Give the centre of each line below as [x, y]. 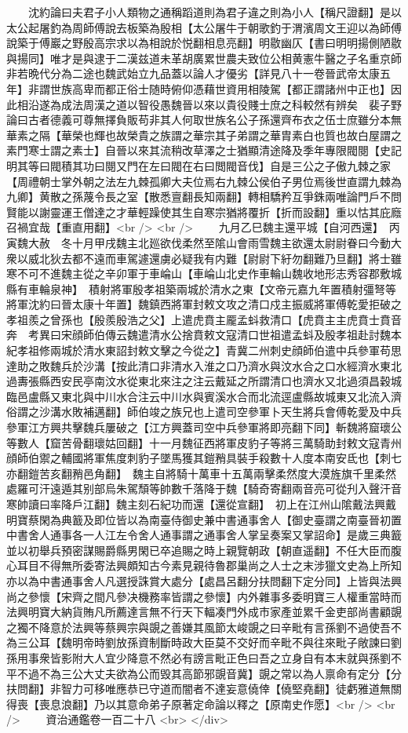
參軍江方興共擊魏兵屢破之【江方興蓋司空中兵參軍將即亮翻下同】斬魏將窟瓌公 [204, 427]
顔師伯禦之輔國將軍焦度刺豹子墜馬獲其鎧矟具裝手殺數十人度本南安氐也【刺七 [204, 458]
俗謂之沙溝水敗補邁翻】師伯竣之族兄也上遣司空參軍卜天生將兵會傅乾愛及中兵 [204, 412]
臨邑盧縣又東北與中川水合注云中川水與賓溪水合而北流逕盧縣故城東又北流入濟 [204, 396]
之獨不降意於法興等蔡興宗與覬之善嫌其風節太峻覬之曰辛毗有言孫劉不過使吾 [199, 627]
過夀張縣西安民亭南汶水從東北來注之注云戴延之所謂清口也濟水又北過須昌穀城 [204, 381]
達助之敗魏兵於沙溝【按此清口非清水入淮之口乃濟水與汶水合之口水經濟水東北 [204, 365]
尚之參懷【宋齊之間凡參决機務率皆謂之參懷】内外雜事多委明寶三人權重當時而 [204, 596]
